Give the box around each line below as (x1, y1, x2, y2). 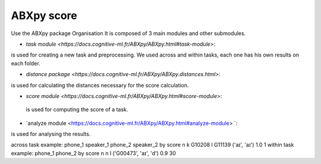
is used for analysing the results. (11, 131, 91, 138)
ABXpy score (11, 9, 77, 22)
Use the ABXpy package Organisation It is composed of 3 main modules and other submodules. (11, 30, 246, 37)
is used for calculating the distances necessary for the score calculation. (11, 81, 190, 89)
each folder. (11, 59, 41, 67)
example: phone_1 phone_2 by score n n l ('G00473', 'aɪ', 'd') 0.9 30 (11, 149, 177, 157)
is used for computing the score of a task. (26, 106, 128, 113)
